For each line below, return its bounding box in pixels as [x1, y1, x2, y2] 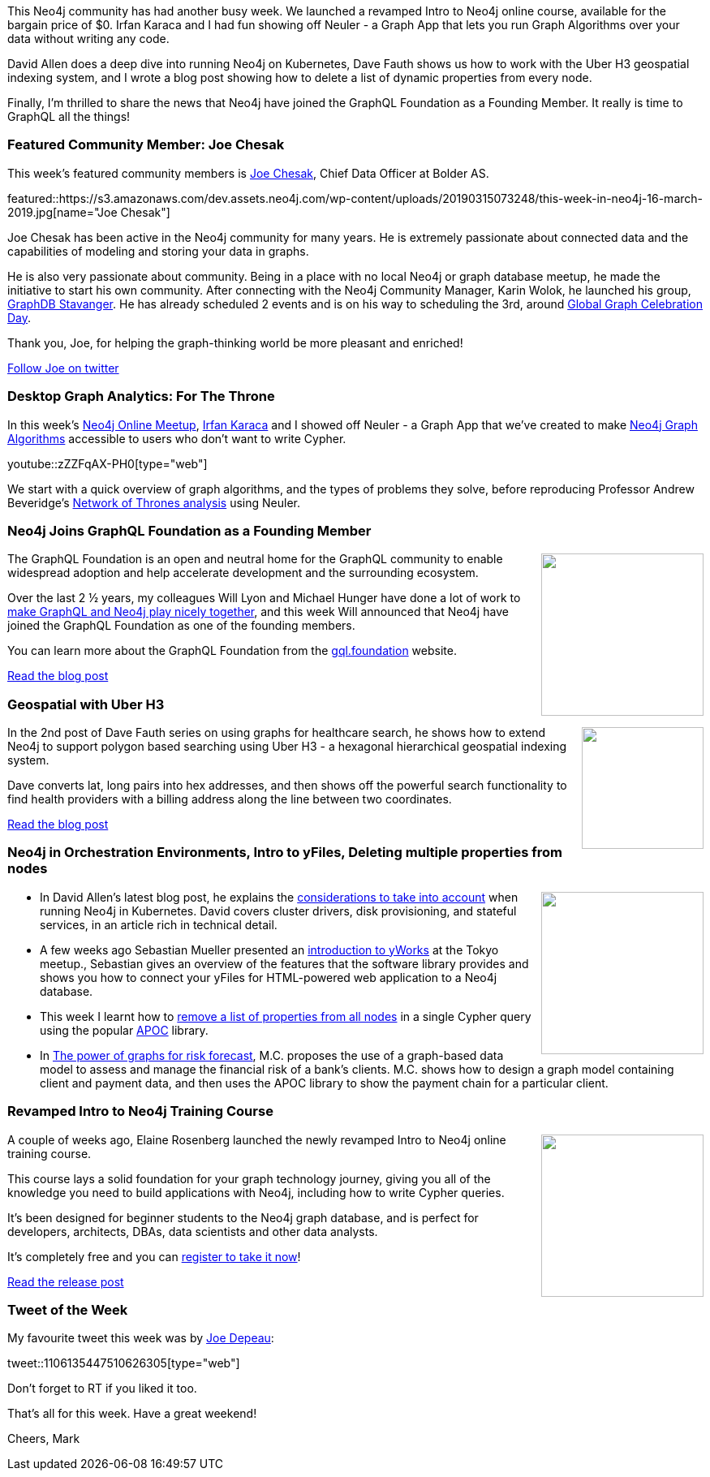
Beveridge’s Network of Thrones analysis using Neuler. [7, 495, 300, 510]
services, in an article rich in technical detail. [40, 917, 278, 932]
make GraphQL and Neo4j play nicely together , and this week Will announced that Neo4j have [7, 605, 509, 619]
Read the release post [7, 1274, 124, 1289]
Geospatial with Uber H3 [7, 695, 165, 713]
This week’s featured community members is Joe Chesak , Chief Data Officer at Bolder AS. [7, 166, 489, 180]
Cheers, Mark [7, 1432, 80, 1446]
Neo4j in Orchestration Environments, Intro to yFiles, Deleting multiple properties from [7, 844, 562, 861]
